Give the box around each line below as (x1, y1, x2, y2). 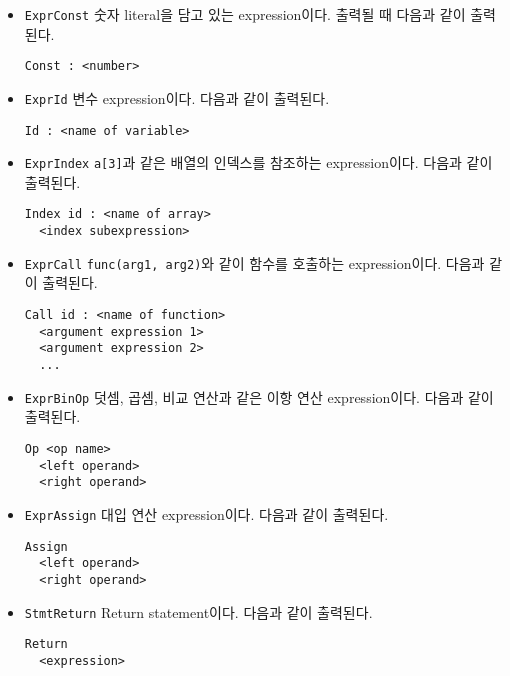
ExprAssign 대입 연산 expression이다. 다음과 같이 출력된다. (24, 503, 389, 524)
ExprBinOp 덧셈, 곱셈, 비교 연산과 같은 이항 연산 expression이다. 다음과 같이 (24, 386, 494, 407)
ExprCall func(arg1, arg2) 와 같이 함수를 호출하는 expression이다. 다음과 (24, 252, 485, 273)
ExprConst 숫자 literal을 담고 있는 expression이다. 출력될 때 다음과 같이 (24, 4, 466, 24)
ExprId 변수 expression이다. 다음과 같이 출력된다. (24, 87, 330, 108)
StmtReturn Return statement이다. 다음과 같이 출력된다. (24, 601, 373, 622)
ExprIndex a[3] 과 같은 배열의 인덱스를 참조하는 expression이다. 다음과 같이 (24, 152, 493, 173)
